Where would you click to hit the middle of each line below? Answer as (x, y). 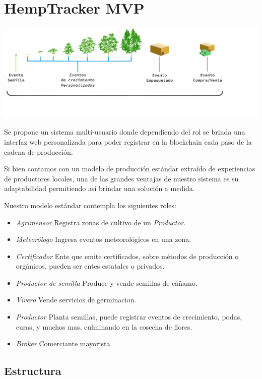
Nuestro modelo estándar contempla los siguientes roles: (90, 205)
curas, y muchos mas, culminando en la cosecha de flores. (104, 326)
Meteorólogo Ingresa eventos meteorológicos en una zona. (104, 239)
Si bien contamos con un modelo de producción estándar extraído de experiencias (130, 169)
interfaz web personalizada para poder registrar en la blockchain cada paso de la (128, 141)
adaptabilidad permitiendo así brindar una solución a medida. (100, 188)
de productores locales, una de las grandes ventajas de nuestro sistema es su (121, 178)
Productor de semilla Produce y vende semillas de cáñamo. (107, 282)
